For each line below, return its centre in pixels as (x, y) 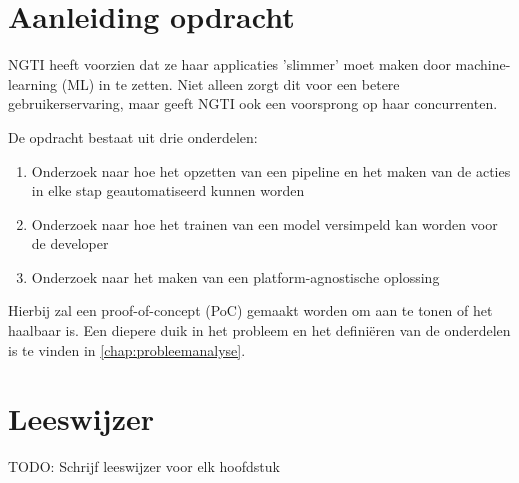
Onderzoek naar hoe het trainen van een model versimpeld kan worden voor (264, 223)
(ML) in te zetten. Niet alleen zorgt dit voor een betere (230, 83)
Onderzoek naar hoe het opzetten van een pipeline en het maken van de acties (271, 170)
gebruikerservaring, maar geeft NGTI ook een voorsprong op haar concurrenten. (253, 103)
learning (33, 83)
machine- (483, 64)
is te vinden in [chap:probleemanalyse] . (127, 349)
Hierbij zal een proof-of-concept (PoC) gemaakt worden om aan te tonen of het (250, 310)
